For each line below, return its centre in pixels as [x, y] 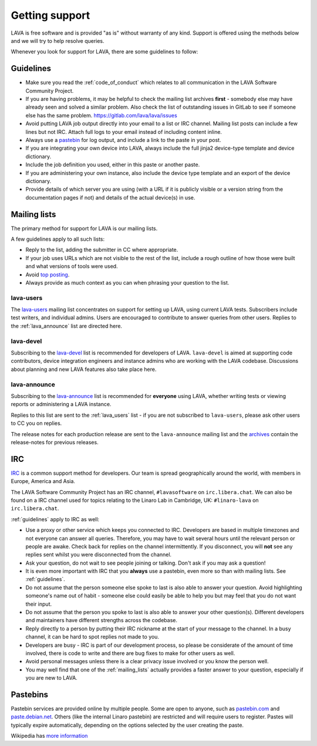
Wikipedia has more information [49, 736]
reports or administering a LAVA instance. [61, 404]
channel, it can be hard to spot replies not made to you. [92, 637]
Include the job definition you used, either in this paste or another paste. [113, 165]
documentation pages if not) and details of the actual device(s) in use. [110, 197]
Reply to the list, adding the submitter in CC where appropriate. [102, 250]
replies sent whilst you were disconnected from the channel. [99, 555]
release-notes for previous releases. [55, 442]
